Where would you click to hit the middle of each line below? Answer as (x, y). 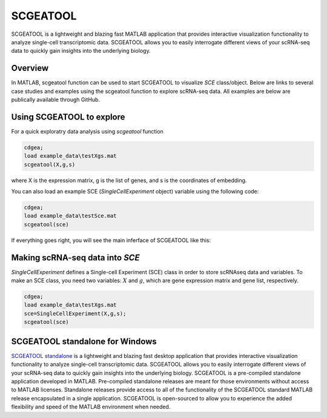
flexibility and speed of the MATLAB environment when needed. (91, 407)
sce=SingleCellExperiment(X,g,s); (75, 313)
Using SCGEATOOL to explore (68, 117)
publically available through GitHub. (55, 99)
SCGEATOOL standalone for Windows (84, 341)
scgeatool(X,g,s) (50, 164)
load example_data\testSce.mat (71, 216)
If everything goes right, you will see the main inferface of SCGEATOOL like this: (111, 240)
